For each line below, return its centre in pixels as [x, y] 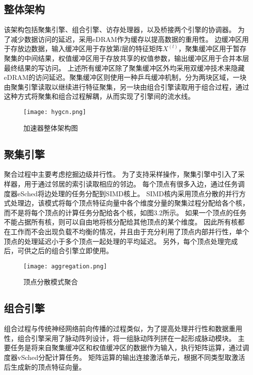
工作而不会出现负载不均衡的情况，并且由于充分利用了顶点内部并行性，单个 [130, 231]
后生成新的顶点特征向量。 [45, 366]
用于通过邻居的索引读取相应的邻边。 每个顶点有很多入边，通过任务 [131, 184]
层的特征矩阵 [142, 48]
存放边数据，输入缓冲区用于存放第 [65, 48]
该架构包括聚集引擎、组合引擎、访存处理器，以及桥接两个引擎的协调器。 [120, 29]
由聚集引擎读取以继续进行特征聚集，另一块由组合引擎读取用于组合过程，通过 [126, 86]
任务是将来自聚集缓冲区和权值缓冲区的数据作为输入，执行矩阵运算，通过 [126, 347]
